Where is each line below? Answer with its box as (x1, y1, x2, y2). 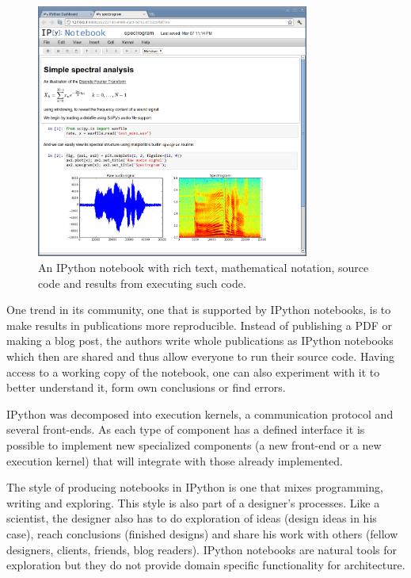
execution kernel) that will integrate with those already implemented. (6, 452, 343, 469)
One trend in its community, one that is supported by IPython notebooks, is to (6, 301, 391, 318)
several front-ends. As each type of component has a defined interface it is (6, 421, 365, 438)
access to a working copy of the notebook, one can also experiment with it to (6, 363, 380, 380)
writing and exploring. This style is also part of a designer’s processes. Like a (6, 494, 380, 511)
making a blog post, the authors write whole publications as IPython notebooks (6, 332, 394, 349)
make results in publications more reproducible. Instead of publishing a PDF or (6, 316, 392, 333)
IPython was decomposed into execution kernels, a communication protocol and (6, 405, 394, 422)
